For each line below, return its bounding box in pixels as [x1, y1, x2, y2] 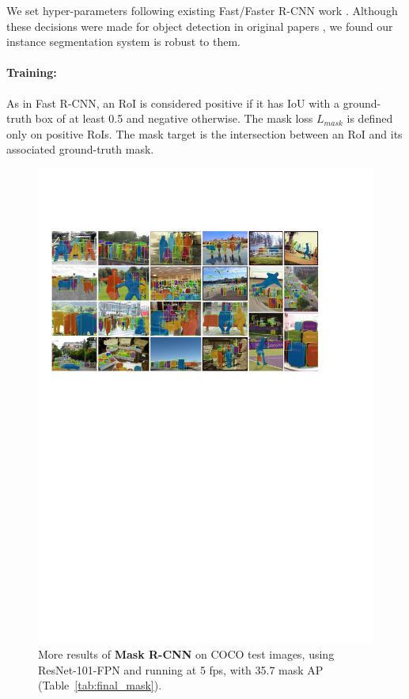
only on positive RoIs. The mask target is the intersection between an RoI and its [6, 125, 403, 142]
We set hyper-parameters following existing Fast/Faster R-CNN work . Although [6, 2, 398, 18]
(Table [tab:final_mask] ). [38, 677, 162, 693]
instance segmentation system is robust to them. [6, 33, 241, 50]
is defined [347, 110, 393, 127]
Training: [6, 64, 57, 81]
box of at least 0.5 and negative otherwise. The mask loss [35, 110, 313, 127]
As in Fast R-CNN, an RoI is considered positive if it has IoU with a [6, 94, 340, 111]
